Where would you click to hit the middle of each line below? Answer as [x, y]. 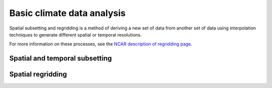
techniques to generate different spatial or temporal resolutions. [76, 34]
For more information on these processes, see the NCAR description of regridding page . [101, 44]
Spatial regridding [38, 74]
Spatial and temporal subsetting [61, 58]
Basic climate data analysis [67, 13]
